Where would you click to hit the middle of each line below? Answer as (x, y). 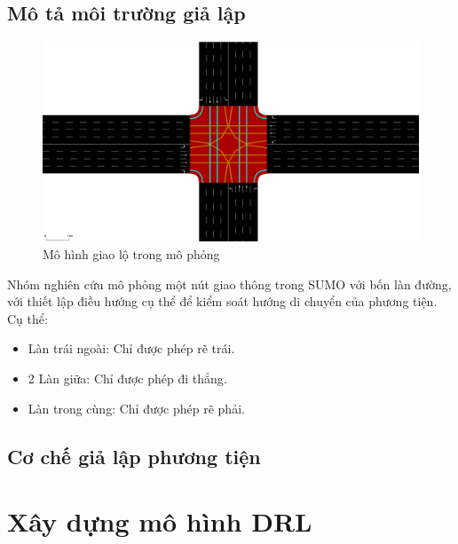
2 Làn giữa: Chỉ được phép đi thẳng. (127, 378)
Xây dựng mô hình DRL (160, 521)
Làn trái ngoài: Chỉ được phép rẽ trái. (131, 348)
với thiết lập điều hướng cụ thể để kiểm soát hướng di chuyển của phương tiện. (222, 301)
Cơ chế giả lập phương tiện (134, 456)
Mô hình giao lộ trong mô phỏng (131, 254)
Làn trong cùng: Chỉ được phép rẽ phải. (136, 408)
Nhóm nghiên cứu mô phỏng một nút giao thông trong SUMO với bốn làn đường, (229, 284)
